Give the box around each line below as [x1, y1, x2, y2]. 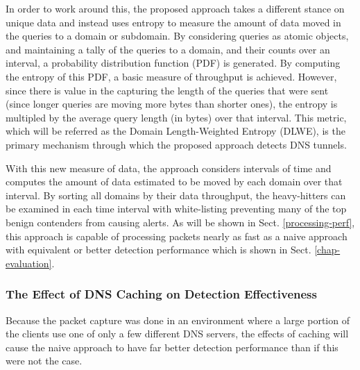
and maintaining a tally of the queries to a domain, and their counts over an [6, 42, 330, 56]
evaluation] [6, 255, 52, 270]
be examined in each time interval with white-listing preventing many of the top [6, 201, 347, 216]
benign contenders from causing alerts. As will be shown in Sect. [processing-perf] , [6, 215, 355, 229]
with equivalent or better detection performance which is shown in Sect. [6, 242, 311, 257]
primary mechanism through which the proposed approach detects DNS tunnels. [6, 137, 347, 151]
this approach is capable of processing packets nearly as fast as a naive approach [6, 228, 348, 243]
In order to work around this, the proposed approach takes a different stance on [6, 1, 345, 15]
